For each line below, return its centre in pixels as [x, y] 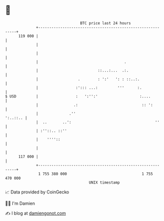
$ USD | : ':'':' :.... [78, 96]
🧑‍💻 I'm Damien [20, 203]
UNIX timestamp [104, 182]
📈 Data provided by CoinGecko [37, 192]
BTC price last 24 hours [106, 23]
